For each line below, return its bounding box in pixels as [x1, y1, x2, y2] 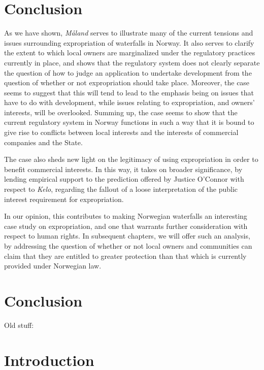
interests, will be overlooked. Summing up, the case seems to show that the [4, 107, 238, 117]
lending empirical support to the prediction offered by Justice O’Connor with [4, 174, 244, 184]
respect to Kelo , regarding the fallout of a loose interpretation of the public [4, 184, 238, 194]
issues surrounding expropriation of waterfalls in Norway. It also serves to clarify [4, 37, 254, 48]
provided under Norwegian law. [4, 260, 102, 271]
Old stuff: [4, 319, 34, 330]
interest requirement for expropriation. [4, 193, 124, 204]
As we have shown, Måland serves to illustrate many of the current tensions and [4, 27, 253, 38]
